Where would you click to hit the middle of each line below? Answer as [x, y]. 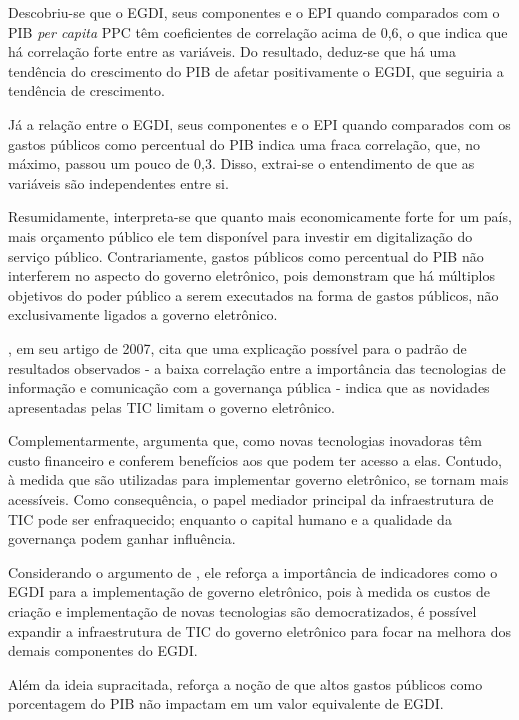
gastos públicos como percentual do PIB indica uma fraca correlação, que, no [244, 143]
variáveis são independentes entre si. [118, 182]
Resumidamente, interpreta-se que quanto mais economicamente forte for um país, [260, 216]
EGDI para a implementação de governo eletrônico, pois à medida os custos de [249, 591]
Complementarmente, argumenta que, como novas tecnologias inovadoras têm [245, 440]
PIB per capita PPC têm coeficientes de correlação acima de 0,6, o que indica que [258, 31]
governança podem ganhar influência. [122, 538]
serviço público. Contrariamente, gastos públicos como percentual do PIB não [246, 255]
